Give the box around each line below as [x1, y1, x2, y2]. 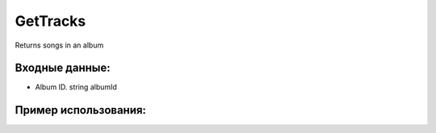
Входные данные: [15, 61, 111, 75]
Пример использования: [15, 103, 147, 117]
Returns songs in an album [15, 40, 104, 50]
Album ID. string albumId [35, 82, 117, 92]
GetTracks [15, 12, 86, 30]
